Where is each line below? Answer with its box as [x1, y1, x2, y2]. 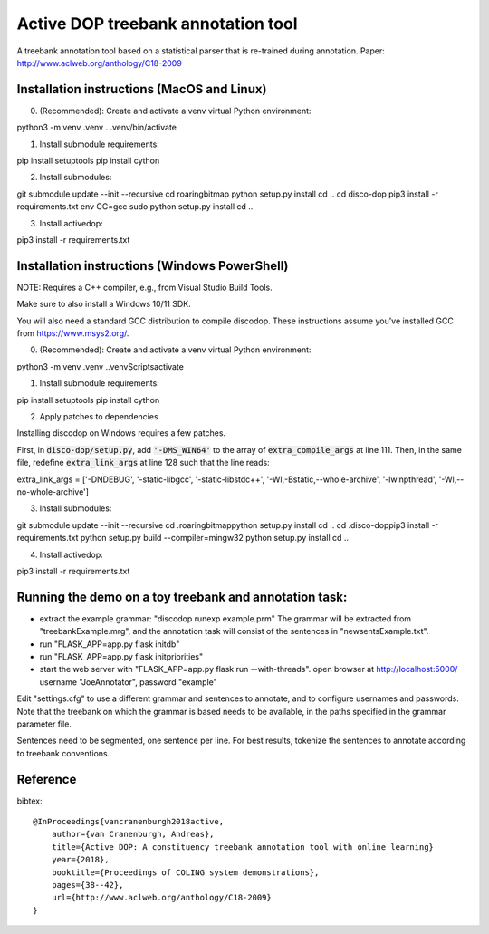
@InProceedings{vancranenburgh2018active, [33, 816, 225, 827]
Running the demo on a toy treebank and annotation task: [16, 589, 348, 604]
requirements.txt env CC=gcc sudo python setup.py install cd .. [16, 201, 254, 212]
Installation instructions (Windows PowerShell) [16, 258, 289, 274]
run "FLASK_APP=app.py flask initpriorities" [39, 650, 204, 661]
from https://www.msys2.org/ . [16, 328, 129, 339]
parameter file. [16, 718, 72, 729]
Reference [16, 771, 77, 787]
